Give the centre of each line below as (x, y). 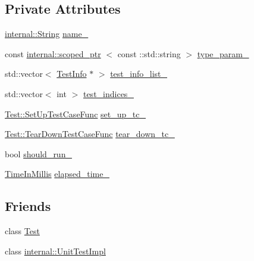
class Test (22, 231)
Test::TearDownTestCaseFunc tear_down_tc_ (90, 134)
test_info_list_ (139, 74)
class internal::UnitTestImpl (55, 251)
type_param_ (223, 53)
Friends (28, 206)
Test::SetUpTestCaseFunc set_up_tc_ (75, 114)
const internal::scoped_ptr (53, 53)
